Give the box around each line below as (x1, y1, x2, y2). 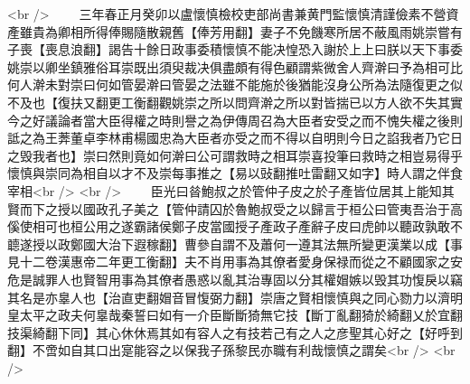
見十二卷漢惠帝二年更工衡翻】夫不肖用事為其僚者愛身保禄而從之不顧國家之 (7, 252, 450, 271)
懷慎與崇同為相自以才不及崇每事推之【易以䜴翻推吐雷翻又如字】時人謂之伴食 (7, 164, 463, 183)
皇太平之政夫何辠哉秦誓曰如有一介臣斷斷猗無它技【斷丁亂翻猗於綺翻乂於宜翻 (7, 305, 463, 324)
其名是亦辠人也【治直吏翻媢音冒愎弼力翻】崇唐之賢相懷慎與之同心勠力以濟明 (7, 287, 463, 306)
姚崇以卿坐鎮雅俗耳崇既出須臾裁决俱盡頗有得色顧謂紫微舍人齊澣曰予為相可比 (7, 57, 463, 76)
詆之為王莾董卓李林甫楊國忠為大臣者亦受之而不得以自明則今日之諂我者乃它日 (7, 128, 463, 147)
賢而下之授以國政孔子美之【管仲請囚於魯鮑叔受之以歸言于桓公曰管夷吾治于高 (7, 199, 463, 218)
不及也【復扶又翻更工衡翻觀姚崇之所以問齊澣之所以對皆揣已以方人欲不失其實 (7, 92, 463, 111)
